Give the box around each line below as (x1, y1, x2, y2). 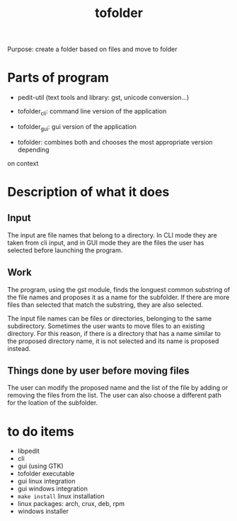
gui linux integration (17, 477, 76, 486)
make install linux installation (17, 492, 105, 500)
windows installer (17, 507, 69, 515)
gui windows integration (17, 484, 88, 493)
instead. (7, 344, 31, 352)
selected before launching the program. (7, 246, 123, 254)
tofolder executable (17, 469, 75, 478)
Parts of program (7, 69, 110, 86)
